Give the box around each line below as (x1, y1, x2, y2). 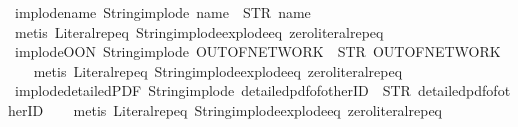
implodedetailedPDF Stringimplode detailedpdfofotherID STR (14, 80, 411, 101)
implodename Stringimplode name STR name (14, 2, 311, 22)
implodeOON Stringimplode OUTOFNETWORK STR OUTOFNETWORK (14, 41, 501, 62)
